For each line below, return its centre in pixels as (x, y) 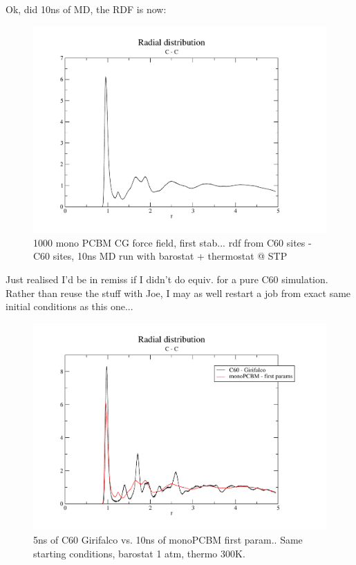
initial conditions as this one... (69, 306)
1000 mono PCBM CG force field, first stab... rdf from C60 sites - (172, 242)
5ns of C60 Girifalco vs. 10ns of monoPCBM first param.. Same (168, 540)
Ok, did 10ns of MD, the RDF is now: (86, 9)
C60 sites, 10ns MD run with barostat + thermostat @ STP (160, 256)
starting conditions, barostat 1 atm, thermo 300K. (139, 553)
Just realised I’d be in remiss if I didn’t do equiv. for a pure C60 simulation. (167, 279)
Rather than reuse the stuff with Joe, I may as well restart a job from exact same (178, 293)
